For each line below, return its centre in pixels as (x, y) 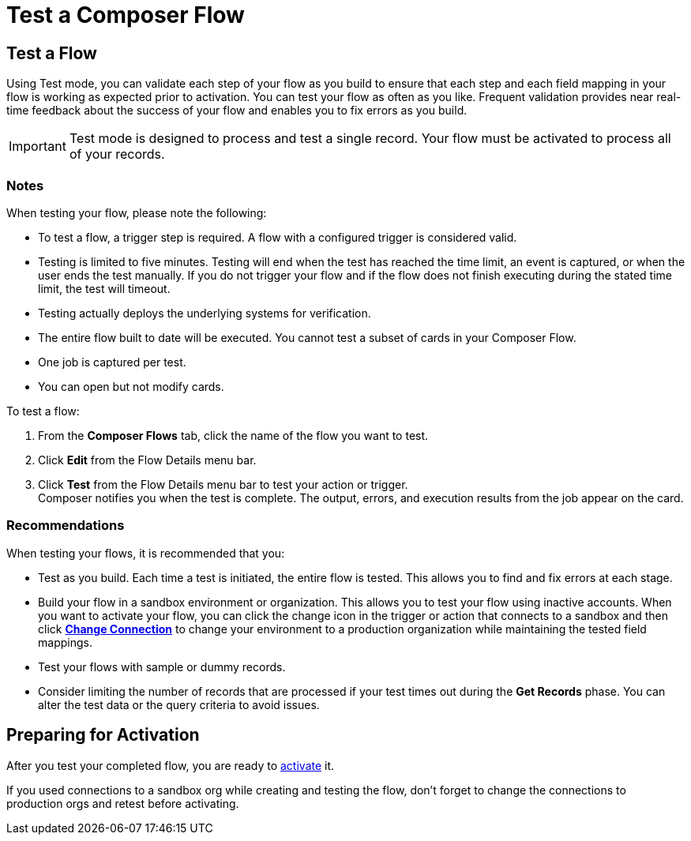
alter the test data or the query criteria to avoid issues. (179, 704)
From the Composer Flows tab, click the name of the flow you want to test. (233, 435)
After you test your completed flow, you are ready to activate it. (171, 765)
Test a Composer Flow (126, 15)
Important (38, 146)
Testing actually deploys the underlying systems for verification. (205, 313)
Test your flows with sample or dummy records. (162, 666)
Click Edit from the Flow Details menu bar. (147, 460)
